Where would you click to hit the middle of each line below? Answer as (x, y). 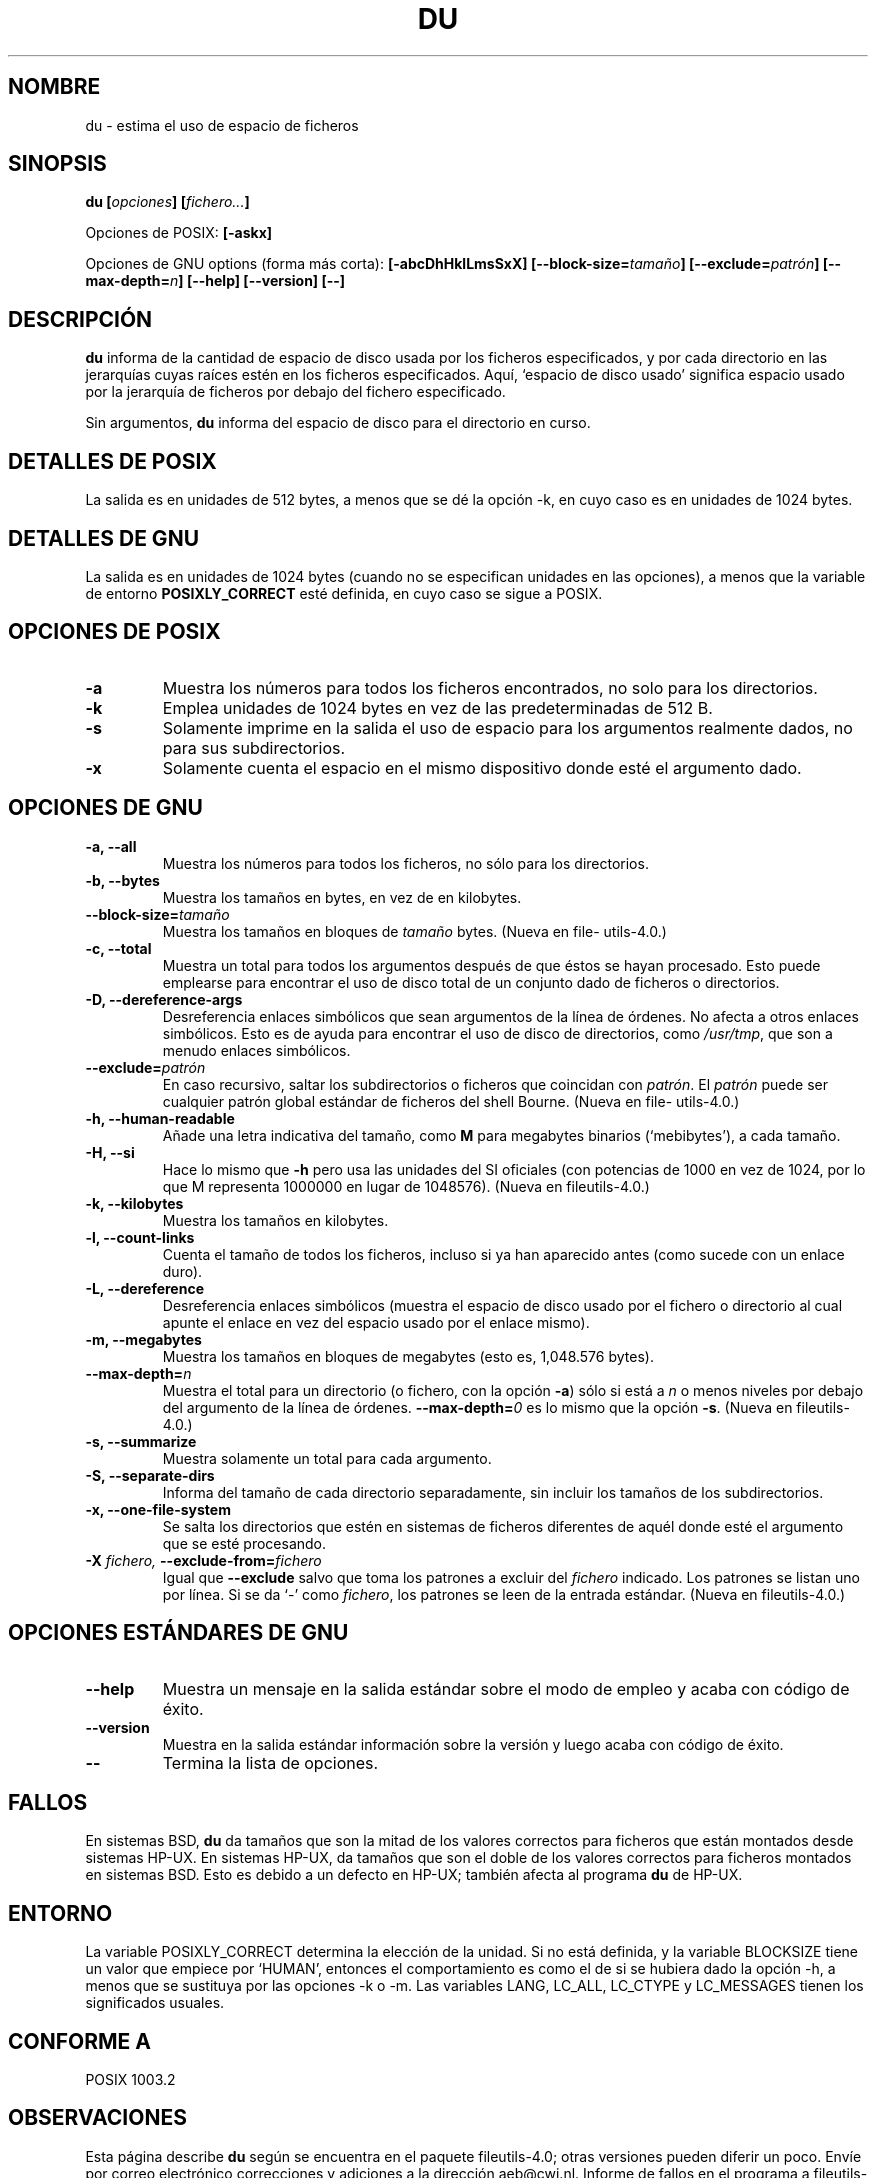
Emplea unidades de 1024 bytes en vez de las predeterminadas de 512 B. (437, 707)
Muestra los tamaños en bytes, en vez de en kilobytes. (342, 897)
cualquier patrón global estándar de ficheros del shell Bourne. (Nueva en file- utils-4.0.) (451, 1101)
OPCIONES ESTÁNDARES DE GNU (178, 1633)
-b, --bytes (122, 880)
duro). (182, 1271)
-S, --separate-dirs (150, 1475)
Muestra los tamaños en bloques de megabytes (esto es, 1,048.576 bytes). (408, 1356)
